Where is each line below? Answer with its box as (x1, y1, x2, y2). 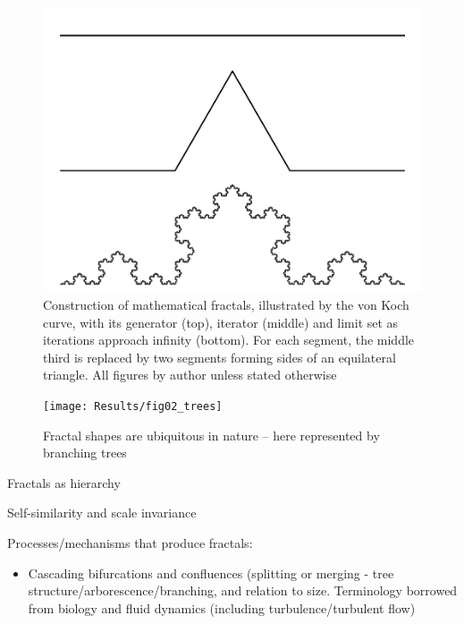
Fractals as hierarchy (7, 473, 121, 492)
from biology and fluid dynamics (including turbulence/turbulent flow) (28, 598, 416, 617)
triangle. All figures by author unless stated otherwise (43, 365, 337, 384)
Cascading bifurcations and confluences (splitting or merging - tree (28, 563, 394, 582)
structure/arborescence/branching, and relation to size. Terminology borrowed (28, 581, 458, 600)
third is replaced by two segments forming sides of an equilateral (43, 347, 396, 366)
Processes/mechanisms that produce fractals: (7, 533, 253, 551)
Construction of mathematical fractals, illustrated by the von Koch (43, 295, 409, 313)
